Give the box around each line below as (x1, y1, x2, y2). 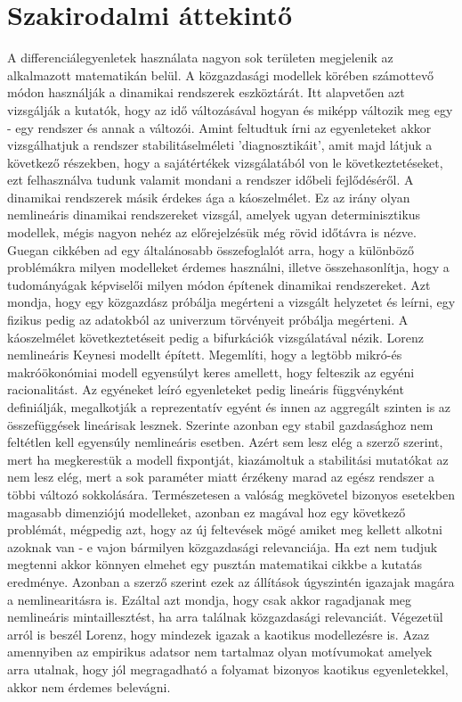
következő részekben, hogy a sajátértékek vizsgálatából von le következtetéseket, (7, 153, 443, 171)
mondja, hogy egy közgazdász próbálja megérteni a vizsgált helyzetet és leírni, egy (7, 293, 456, 311)
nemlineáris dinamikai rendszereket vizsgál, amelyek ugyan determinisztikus (7, 205, 421, 224)
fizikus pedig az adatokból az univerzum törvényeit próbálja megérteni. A (7, 310, 409, 329)
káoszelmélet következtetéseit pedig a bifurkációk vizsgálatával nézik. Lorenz (7, 327, 424, 346)
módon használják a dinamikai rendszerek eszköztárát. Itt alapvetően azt (7, 83, 405, 102)
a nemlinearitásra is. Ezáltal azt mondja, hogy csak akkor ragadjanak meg (7, 590, 412, 608)
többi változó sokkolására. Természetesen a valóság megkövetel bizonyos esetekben (7, 484, 455, 503)
